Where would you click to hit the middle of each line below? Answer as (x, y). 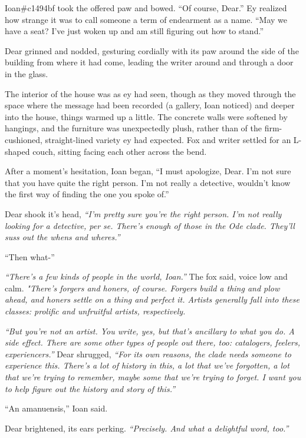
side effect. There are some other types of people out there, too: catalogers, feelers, (153, 342)
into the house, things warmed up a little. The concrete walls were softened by (146, 116)
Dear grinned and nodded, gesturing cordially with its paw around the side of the (152, 50)
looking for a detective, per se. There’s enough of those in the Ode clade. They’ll (150, 225)
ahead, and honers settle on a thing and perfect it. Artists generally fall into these (152, 299)
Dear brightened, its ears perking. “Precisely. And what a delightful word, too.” (147, 428)
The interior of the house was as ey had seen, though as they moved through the (150, 93)
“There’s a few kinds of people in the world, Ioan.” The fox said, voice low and (146, 276)
